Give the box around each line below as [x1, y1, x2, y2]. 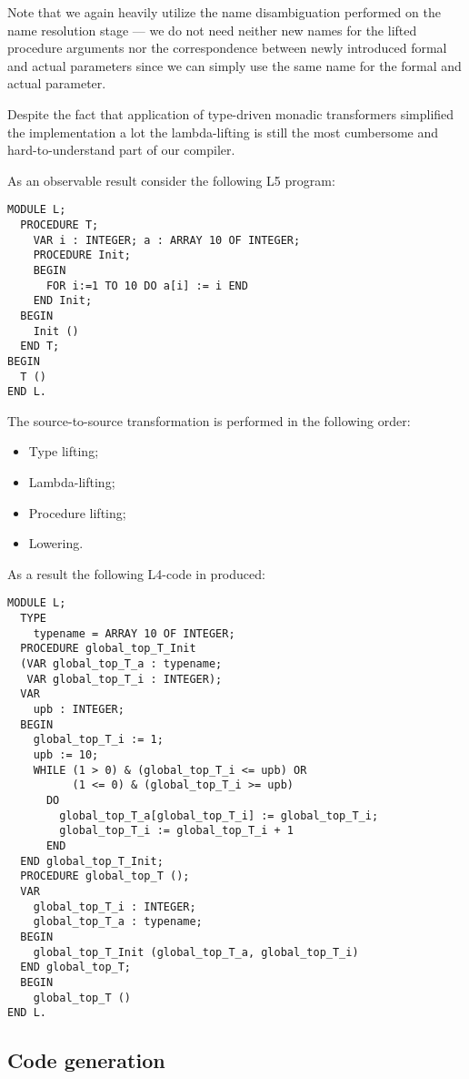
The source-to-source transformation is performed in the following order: [7, 411, 411, 430]
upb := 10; [33, 748, 99, 761]
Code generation [7, 1046, 165, 1074]
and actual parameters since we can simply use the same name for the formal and [7, 56, 462, 75]
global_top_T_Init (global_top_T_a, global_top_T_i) [33, 945, 359, 959]
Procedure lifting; [28, 503, 126, 522]
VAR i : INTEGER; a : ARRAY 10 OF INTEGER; [33, 233, 301, 247]
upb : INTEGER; [33, 703, 125, 717]
